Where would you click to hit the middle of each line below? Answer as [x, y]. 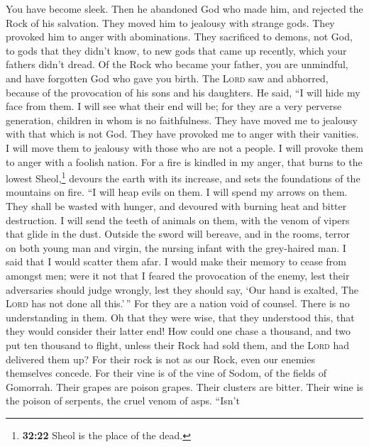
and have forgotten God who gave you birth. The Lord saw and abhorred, [167, 78]
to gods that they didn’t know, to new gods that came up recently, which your [176, 50]
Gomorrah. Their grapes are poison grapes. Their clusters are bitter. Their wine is [184, 386]
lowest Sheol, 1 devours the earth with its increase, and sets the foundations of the [183, 177]
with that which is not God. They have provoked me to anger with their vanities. [182, 134]
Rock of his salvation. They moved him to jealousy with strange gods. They [170, 22]
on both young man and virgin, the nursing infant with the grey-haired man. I [176, 247]
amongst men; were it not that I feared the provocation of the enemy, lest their [178, 275]
